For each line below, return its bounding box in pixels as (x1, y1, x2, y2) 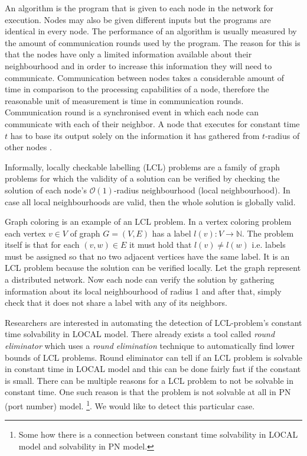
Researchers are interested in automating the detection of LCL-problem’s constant (5, 316, 302, 328)
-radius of (265, 129, 300, 141)
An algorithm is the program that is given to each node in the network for (5, 2, 273, 14)
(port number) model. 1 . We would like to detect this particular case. (5, 398, 255, 412)
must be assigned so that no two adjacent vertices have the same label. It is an (5, 250, 290, 262)
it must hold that (129, 238, 192, 251)
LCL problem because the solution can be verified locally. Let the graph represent (5, 261, 301, 274)
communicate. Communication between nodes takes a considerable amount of (5, 71, 285, 83)
